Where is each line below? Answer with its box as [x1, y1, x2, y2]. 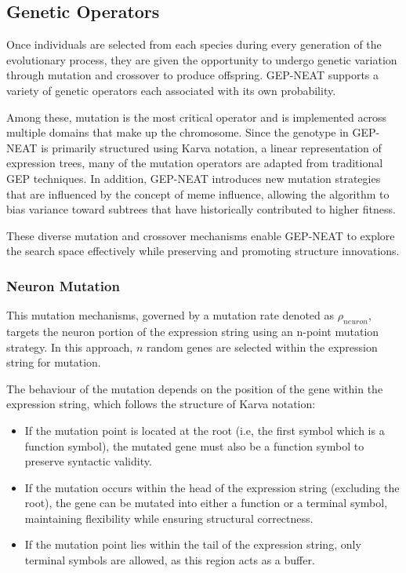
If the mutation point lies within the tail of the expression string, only [24, 536, 361, 553]
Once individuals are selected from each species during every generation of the [6, 36, 382, 53]
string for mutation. [6, 354, 101, 370]
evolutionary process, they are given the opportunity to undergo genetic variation [6, 51, 397, 68]
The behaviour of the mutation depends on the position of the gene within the [6, 380, 383, 396]
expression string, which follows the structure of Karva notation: [6, 396, 316, 412]
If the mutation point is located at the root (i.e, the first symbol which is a [24, 422, 385, 438]
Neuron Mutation [6, 276, 120, 295]
